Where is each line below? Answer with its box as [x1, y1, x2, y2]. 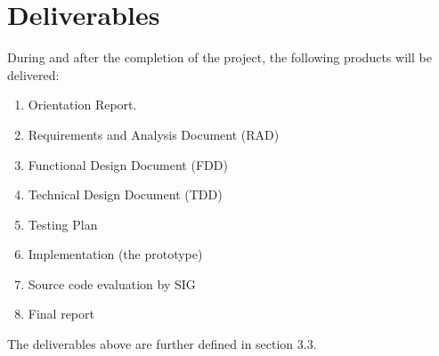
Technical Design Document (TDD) [28, 185, 223, 204]
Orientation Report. [28, 95, 137, 114]
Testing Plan [28, 214, 98, 233]
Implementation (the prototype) [28, 245, 203, 263]
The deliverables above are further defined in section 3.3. [7, 335, 317, 353]
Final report [28, 304, 94, 323]
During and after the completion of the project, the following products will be [7, 48, 432, 67]
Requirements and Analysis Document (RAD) [28, 125, 280, 143]
